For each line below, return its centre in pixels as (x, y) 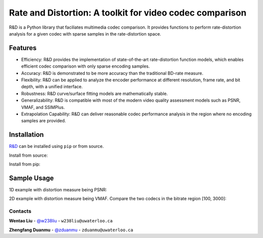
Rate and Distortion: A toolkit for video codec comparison (128, 13)
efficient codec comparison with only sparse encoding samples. (85, 66)
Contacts (20, 211)
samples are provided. (44, 121)
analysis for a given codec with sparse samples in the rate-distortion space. (85, 34)
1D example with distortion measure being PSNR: (58, 189)
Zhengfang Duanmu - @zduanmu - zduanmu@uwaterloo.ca (71, 230)
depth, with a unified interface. (52, 87)
